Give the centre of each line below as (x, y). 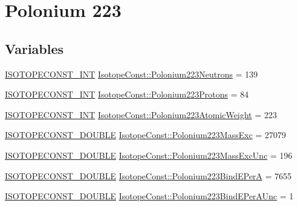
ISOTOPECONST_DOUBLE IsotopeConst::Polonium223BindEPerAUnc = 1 (149, 196)
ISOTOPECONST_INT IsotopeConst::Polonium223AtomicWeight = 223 (141, 114)
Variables (34, 48)
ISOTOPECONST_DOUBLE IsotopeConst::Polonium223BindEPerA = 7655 (148, 175)
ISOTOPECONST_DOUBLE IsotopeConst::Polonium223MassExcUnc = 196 (149, 155)
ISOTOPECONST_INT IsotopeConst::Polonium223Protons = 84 (127, 94)
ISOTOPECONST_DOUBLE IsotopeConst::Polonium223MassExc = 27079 (146, 135)
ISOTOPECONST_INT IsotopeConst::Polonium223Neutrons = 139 (131, 74)
